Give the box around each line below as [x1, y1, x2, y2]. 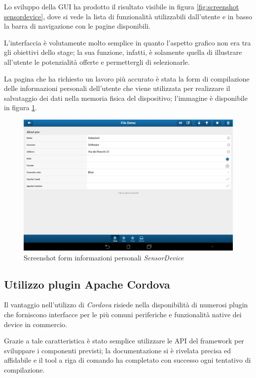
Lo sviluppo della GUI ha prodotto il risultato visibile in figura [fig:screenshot [4, 1, 239, 11]
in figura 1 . [4, 102, 37, 113]
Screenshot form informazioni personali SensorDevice [24, 252, 184, 262]
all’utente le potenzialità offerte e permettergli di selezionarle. [4, 56, 190, 67]
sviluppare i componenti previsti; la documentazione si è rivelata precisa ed [4, 345, 231, 355]
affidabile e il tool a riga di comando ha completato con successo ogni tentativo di [4, 355, 251, 365]
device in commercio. [4, 319, 67, 329]
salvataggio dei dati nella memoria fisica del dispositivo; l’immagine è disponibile [4, 92, 248, 103]
